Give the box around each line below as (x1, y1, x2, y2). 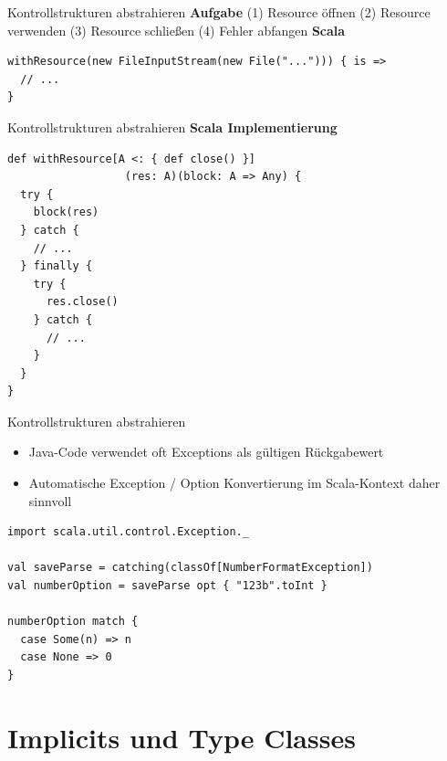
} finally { (20, 259, 93, 273)
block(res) (33, 206, 99, 219)
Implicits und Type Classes (7, 718, 356, 756)
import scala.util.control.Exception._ (7, 525, 249, 539)
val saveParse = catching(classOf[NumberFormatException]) (7, 561, 373, 575)
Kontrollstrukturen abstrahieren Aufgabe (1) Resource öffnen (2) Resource (7, 3, 431, 21)
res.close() (46, 295, 119, 309)
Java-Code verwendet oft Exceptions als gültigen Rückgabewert (28, 442, 384, 461)
